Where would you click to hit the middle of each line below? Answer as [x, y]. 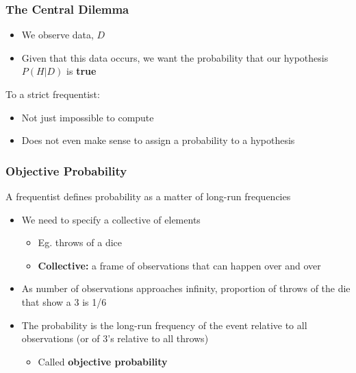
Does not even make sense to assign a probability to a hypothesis [158, 140]
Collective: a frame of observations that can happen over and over [179, 265]
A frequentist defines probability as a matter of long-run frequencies [148, 196]
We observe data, [58, 35]
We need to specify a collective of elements [111, 219]
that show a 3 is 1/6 [64, 301]
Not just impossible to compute [88, 117]
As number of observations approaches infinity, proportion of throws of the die [186, 288]
